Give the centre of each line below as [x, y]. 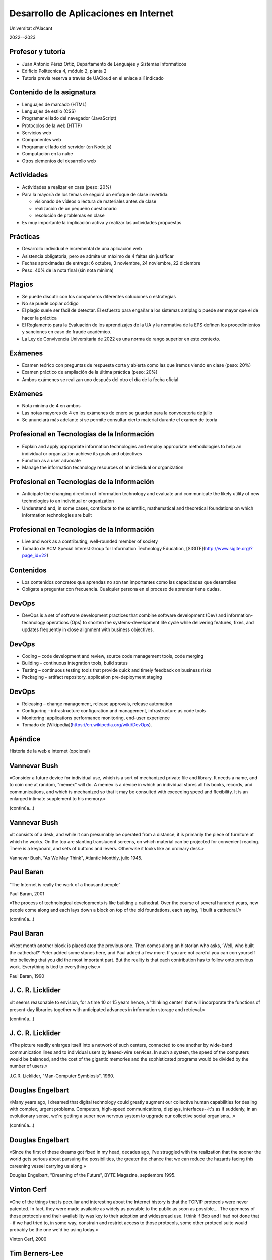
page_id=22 [35, 556]
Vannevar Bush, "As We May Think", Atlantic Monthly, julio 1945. [76, 858]
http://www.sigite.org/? [229, 548]
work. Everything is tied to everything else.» [55, 967]
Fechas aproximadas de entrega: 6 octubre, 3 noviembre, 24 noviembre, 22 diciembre [111, 263]
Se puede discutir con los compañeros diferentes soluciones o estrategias [99, 296]
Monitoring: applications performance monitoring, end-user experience [96, 718]
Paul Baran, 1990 [27, 976]
